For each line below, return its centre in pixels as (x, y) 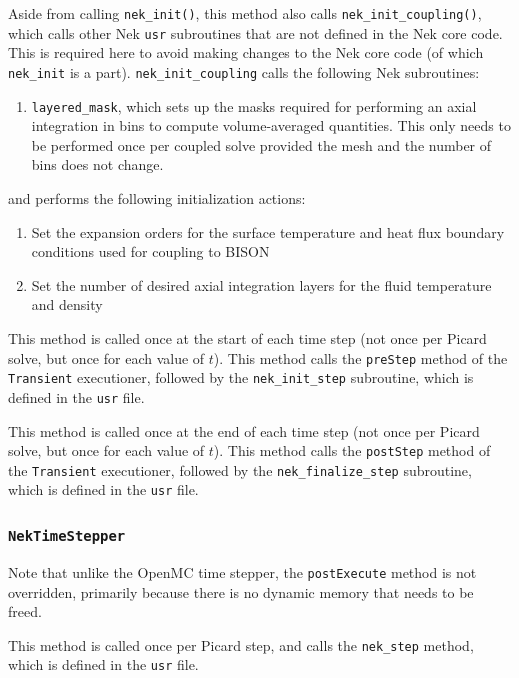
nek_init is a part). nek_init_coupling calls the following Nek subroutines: (244, 71)
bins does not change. (97, 164)
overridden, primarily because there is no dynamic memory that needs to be (241, 591)
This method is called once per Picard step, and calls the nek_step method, (241, 644)
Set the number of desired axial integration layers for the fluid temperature (261, 284)
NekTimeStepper (67, 536)
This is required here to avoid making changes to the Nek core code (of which (246, 52)
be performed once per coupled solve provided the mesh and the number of (261, 144)
